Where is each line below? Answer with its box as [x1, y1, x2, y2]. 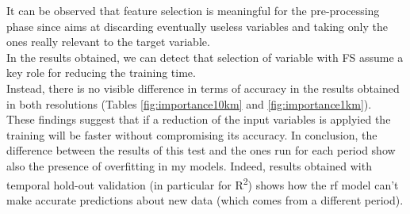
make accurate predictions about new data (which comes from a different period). [6, 191, 404, 208]
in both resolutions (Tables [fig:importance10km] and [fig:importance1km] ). [6, 95, 372, 112]
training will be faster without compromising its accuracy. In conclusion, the [6, 126, 377, 143]
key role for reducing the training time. [6, 64, 196, 81]
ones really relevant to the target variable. [6, 33, 210, 50]
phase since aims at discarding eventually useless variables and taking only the [6, 17, 388, 34]
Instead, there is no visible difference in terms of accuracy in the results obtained [6, 79, 400, 96]
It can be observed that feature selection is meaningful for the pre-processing [6, 2, 380, 18]
